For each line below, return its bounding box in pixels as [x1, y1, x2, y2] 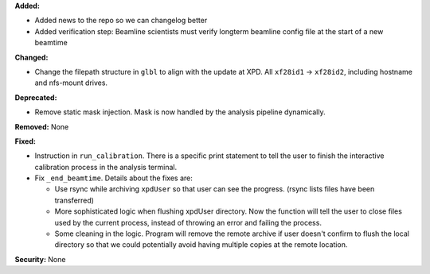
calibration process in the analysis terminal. [34, 162, 178, 172]
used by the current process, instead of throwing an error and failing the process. [54, 218, 322, 227]
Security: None [14, 254, 66, 264]
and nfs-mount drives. [34, 78, 107, 87]
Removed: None [14, 122, 69, 131]
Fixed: [14, 136, 36, 146]
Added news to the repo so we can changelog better [34, 16, 208, 25]
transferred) [54, 195, 95, 205]
